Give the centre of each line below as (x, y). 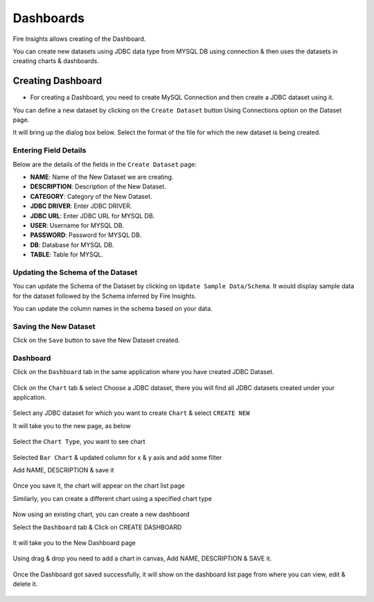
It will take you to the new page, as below (72, 425)
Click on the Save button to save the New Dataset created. (96, 340)
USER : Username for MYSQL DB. (77, 225)
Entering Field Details (50, 150)
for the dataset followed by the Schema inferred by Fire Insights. (105, 296)
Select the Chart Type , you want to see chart (79, 442)
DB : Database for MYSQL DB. (72, 245)
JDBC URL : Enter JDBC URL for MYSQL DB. (92, 215)
